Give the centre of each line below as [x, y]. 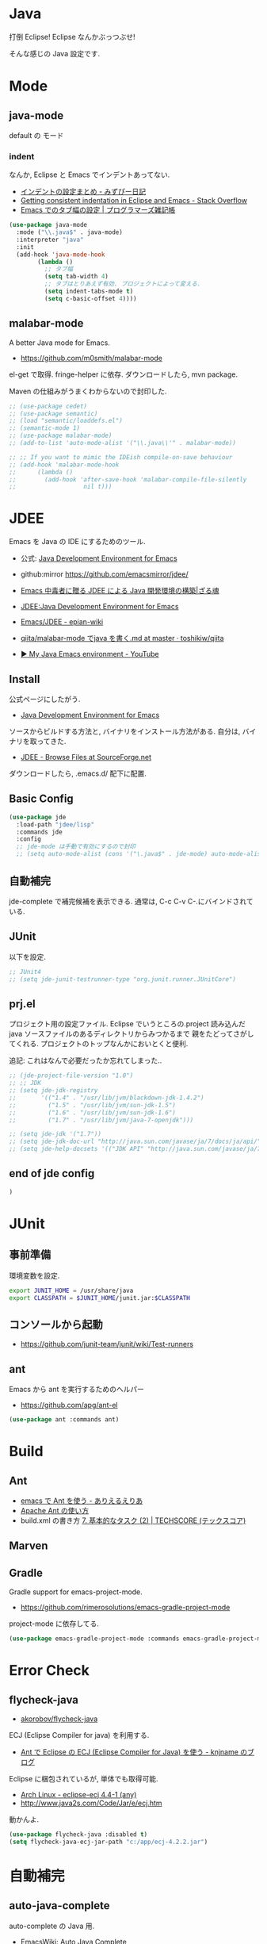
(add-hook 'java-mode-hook [61, 255]
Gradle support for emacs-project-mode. [76, 1592]
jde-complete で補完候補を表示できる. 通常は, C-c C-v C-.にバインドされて [131, 901]
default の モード [36, 135]
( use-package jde [38, 817]
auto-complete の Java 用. [51, 1926]
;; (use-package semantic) [53, 413]
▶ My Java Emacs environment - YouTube [90, 654]
